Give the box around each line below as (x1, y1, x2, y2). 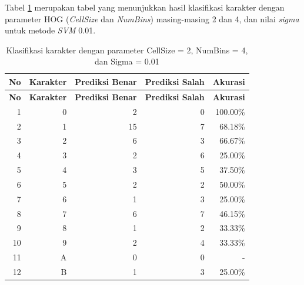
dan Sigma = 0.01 (95, 55, 159, 67)
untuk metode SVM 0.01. (5, 24, 96, 36)
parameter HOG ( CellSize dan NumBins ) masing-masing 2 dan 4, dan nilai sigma (5, 12, 299, 25)
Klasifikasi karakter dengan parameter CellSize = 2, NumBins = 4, (6, 43, 248, 56)
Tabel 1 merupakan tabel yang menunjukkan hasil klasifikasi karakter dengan (5, 1, 285, 13)
